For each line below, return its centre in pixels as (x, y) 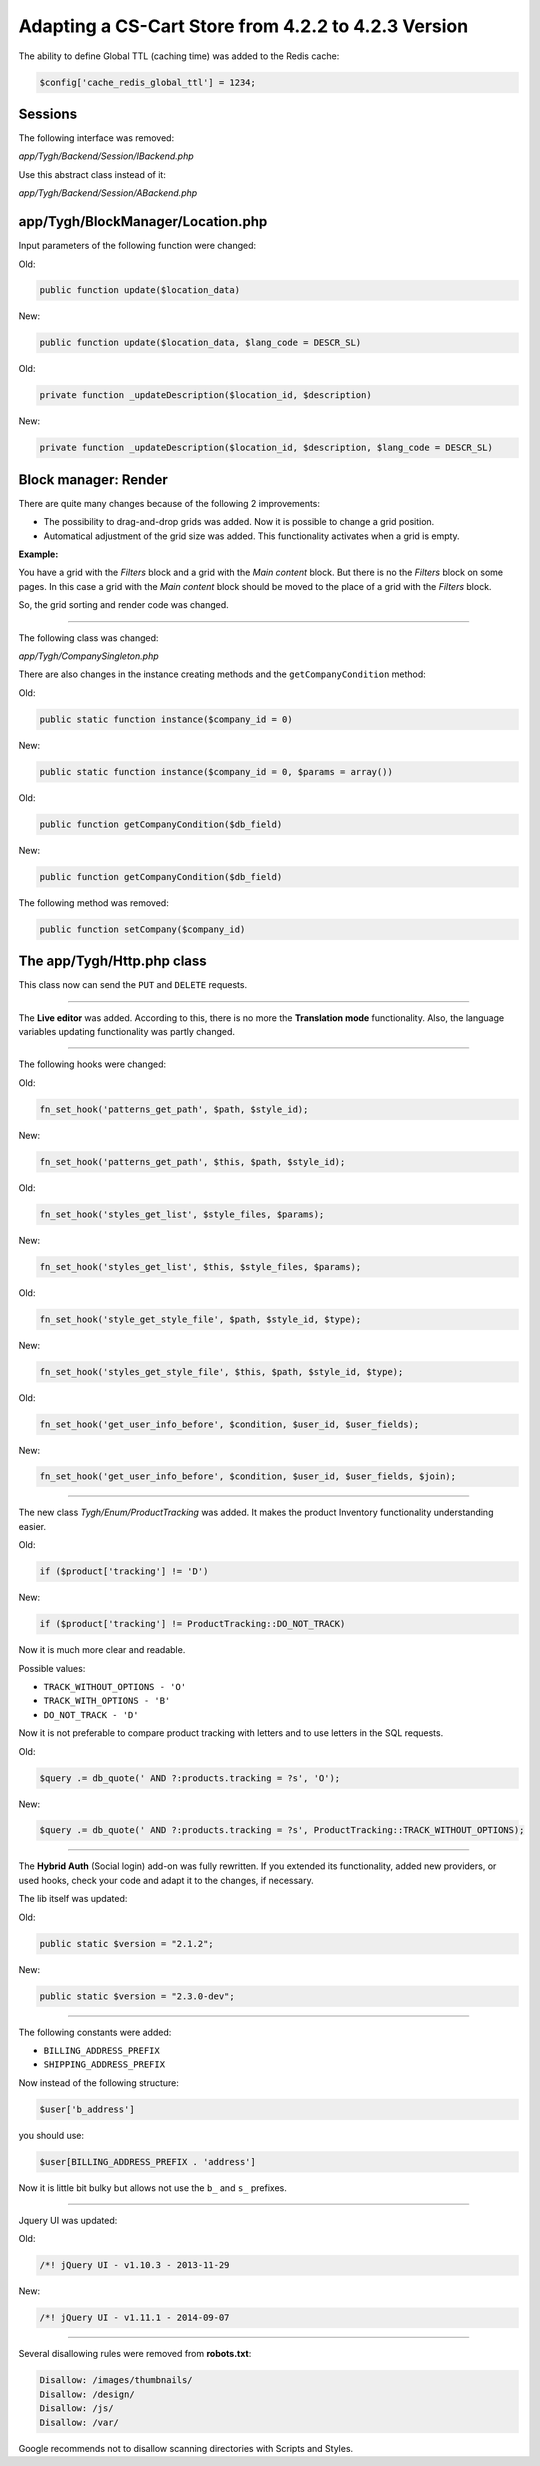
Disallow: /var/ (79, 2422)
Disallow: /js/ (76, 2408)
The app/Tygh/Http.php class (112, 961)
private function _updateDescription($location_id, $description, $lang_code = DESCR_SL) (266, 448)
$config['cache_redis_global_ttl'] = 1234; (148, 82)
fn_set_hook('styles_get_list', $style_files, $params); (182, 1214)
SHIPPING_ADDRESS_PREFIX (104, 2064)
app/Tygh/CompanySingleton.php (88, 656)
